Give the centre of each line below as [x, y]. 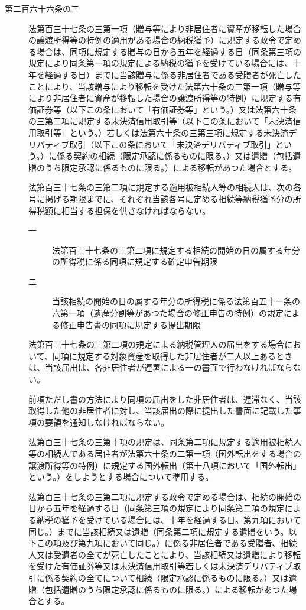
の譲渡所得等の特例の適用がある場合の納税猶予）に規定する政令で [157, 40]
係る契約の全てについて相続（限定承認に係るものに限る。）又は [167, 577]
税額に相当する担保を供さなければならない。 [123, 210]
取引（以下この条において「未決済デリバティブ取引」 [172, 144]
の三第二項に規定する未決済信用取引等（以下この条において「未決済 [161, 121]
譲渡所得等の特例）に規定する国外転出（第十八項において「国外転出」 [165, 465]
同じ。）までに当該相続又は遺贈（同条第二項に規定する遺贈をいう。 [159, 531]
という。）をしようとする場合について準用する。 [121, 477]
